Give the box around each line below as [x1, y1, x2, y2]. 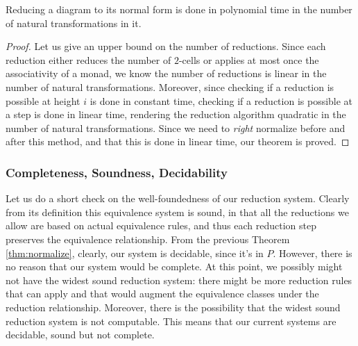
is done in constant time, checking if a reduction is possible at [89, 93, 353, 108]
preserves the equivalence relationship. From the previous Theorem [6, 231, 290, 246]
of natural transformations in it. [6, 15, 142, 30]
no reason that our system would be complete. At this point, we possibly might [6, 259, 343, 274]
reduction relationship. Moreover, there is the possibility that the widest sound [6, 299, 341, 314]
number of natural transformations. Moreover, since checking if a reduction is [6, 79, 334, 94]
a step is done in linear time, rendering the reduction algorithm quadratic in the [6, 107, 346, 122]
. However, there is [273, 245, 352, 260]
